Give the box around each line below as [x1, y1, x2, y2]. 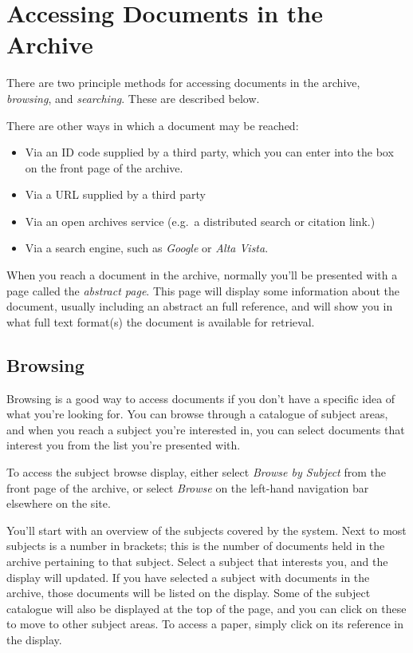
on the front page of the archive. [25, 159, 183, 176]
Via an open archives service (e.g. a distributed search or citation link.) [25, 212, 376, 229]
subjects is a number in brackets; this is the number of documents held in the [6, 537, 385, 554]
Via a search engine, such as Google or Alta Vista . [25, 239, 269, 256]
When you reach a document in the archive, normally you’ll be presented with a [6, 267, 398, 283]
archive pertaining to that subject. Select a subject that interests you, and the [6, 552, 388, 569]
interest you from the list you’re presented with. [6, 437, 241, 453]
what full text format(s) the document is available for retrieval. [6, 313, 315, 330]
